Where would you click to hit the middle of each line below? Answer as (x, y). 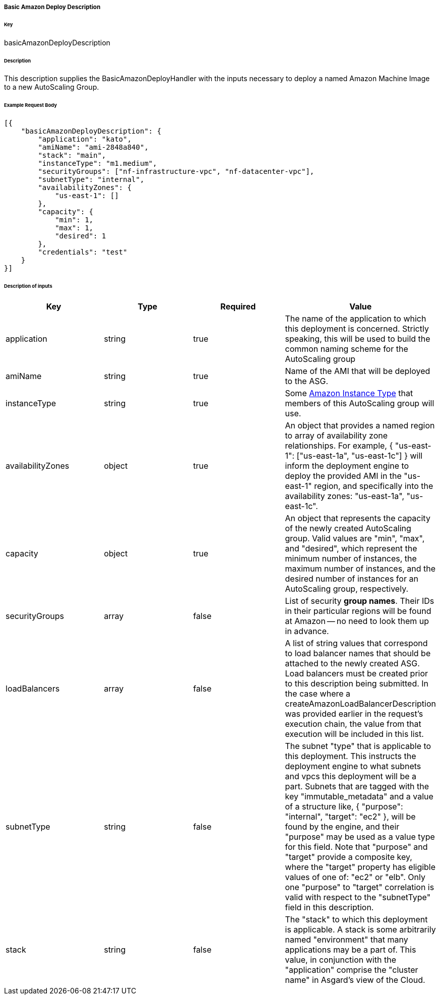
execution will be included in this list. (354, 734)
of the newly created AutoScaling (348, 528)
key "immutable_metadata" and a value (359, 796)
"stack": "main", (72, 155)
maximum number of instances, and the (360, 568)
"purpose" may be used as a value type (360, 836)
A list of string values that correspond (356, 643)
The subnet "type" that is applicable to (358, 746)
